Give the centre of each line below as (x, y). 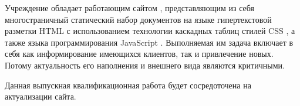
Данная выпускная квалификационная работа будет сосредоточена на (128, 85)
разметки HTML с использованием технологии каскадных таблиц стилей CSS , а (150, 31)
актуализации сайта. (41, 96)
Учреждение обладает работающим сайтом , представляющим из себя (130, 8)
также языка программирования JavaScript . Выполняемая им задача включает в (149, 42)
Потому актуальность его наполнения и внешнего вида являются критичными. (145, 65)
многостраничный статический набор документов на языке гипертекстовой (138, 19)
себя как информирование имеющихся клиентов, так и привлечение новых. (139, 54)
